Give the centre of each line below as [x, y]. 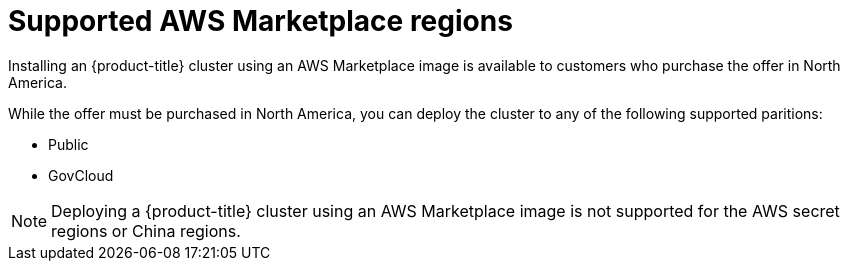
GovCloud [81, 175]
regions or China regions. [146, 230]
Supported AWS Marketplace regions [260, 21]
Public [68, 144]
